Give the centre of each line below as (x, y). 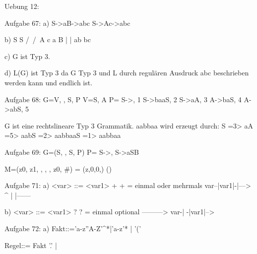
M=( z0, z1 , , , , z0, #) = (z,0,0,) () (58, 168)
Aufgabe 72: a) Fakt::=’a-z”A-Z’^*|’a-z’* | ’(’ (73, 228)
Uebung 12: (22, 6)
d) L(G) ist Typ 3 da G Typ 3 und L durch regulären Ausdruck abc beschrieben (127, 73)
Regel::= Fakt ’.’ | (31, 245)
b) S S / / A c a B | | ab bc (48, 39)
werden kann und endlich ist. (49, 82)
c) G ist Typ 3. (27, 56)
